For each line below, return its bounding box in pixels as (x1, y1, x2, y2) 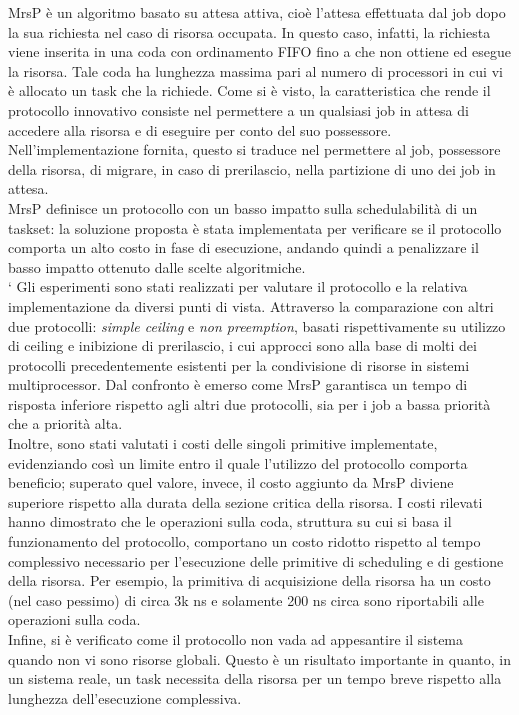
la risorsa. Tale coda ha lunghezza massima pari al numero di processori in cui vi (8, 60, 503, 81)
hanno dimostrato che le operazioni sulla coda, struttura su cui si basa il (8, 511, 452, 532)
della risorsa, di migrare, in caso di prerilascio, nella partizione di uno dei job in (8, 158, 496, 179)
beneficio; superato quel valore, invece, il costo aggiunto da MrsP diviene (8, 472, 454, 493)
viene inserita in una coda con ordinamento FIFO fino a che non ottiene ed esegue (8, 41, 512, 62)
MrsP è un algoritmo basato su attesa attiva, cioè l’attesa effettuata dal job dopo (8, 2, 506, 22)
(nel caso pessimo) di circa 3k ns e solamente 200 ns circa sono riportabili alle (8, 589, 484, 610)
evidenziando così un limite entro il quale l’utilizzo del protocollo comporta (8, 452, 468, 473)
